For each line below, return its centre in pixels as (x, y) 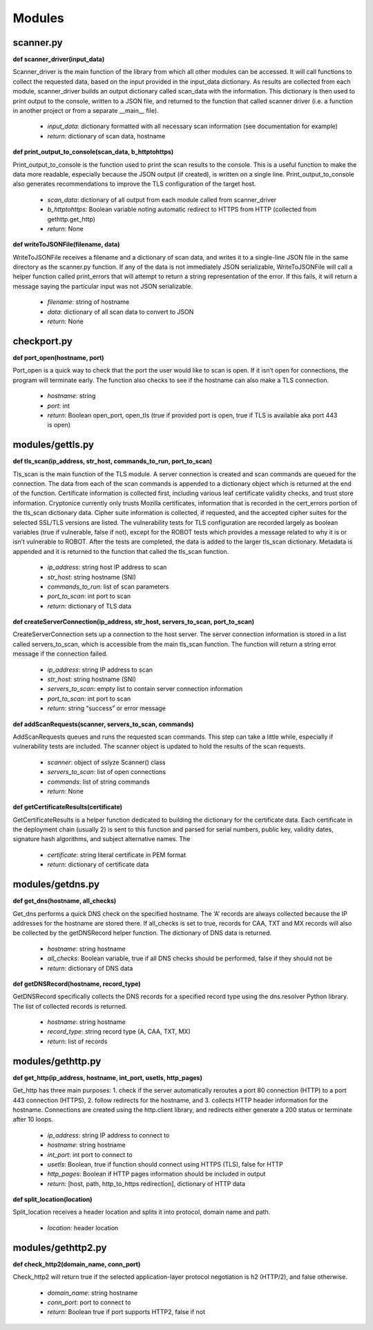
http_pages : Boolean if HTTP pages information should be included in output (156, 1174)
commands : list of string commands (98, 782)
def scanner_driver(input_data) (59, 60)
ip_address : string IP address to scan (100, 670)
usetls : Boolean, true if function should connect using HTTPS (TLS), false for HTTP (165, 1164)
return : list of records (77, 1041)
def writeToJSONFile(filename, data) (66, 244)
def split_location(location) (52, 1199)
